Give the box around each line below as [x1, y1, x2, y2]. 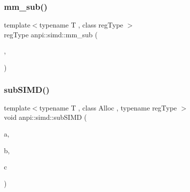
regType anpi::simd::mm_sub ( [4, 29, 98, 39]
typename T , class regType [39, 20, 123, 30]
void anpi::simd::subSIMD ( [4, 112, 87, 122]
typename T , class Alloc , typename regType [39, 102, 177, 112]
